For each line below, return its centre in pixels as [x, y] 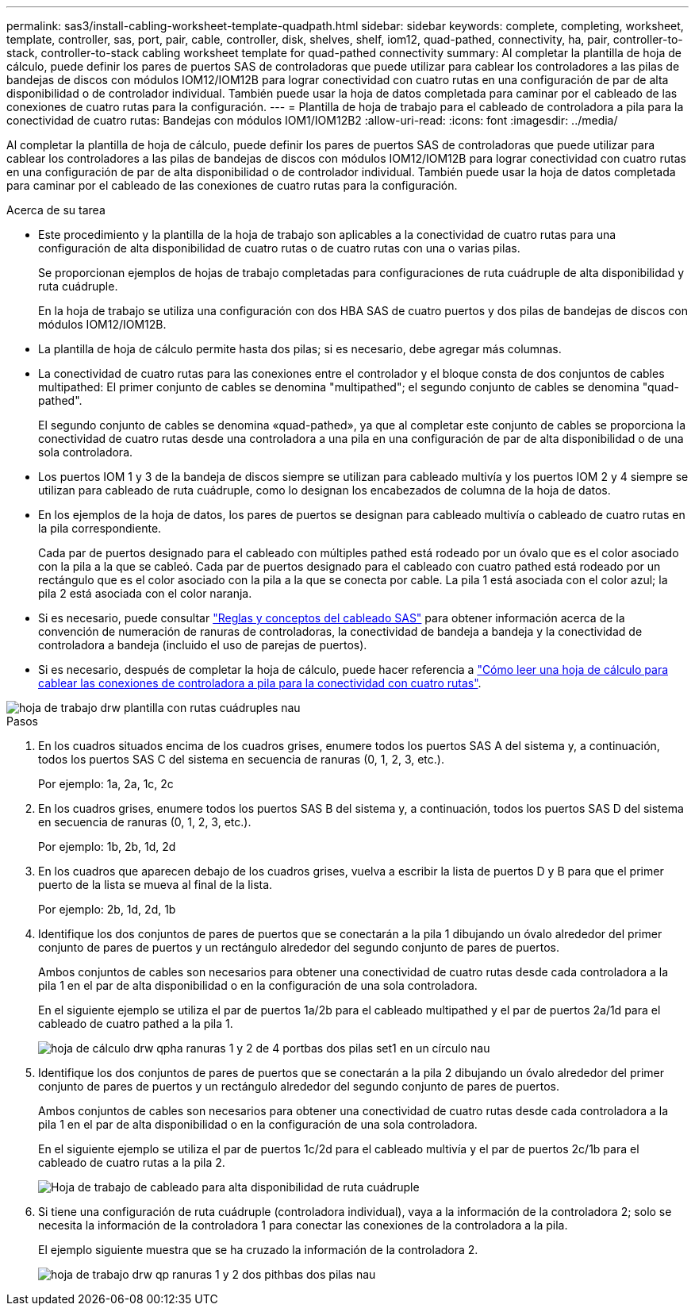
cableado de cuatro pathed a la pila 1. [136, 1023]
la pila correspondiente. [100, 528]
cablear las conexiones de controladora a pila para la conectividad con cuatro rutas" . [260, 683]
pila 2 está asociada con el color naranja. [145, 593]
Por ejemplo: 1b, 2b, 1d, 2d [107, 846]
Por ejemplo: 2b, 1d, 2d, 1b [107, 909]
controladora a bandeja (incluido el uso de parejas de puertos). [203, 645]
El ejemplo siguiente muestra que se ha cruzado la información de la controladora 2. [258, 1250]
